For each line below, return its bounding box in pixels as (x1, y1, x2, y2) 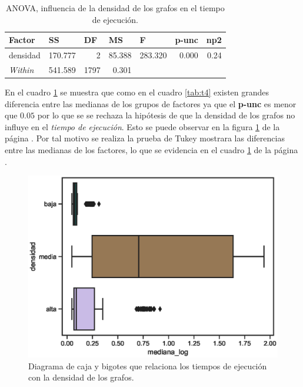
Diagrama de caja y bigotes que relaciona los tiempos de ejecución (28, 359, 267, 372)
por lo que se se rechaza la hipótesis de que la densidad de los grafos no (37, 109, 295, 121)
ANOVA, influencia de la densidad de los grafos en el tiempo (6, 2, 225, 14)
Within (9, 63, 34, 75)
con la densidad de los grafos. (28, 371, 134, 383)
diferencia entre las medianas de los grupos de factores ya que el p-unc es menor (5, 97, 297, 110)
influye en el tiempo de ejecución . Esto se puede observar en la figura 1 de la (5, 120, 280, 133)
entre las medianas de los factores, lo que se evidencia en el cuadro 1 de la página (5, 143, 298, 156)
